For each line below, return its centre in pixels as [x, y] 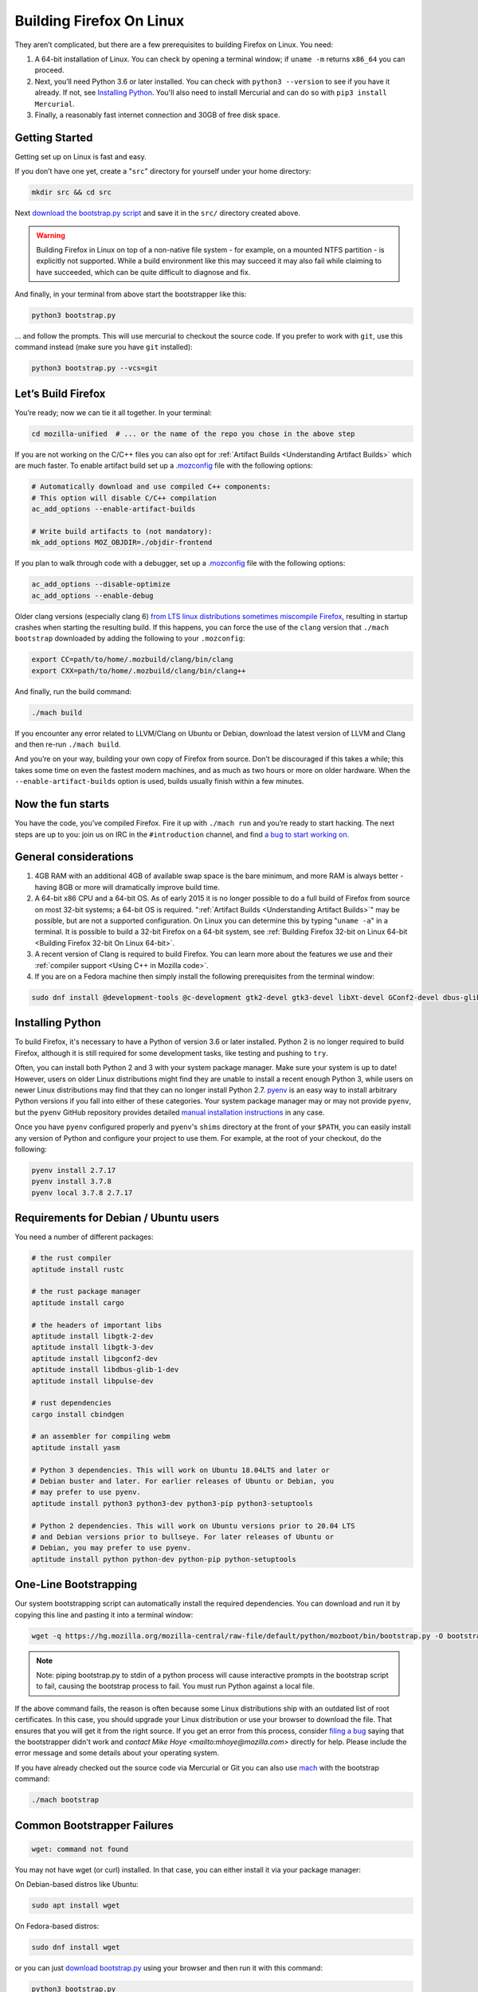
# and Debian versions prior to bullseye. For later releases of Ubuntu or [183, 1537]
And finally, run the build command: [73, 691]
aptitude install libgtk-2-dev [93, 1336]
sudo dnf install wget [76, 1947]
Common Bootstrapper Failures [94, 1825]
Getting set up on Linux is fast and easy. [80, 156]
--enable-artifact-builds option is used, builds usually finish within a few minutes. [159, 782]
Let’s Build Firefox [60, 393]
